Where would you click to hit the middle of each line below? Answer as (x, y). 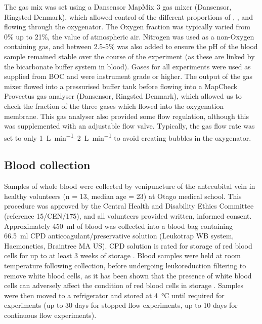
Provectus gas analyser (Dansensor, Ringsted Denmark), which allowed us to (123, 96)
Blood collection (47, 165)
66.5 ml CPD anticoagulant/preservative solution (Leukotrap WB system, (119, 236)
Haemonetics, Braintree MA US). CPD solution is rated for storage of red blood (128, 245)
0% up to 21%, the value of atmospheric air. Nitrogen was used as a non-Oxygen (129, 36)
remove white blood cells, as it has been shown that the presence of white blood (128, 275)
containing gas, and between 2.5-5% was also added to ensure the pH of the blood (131, 46)
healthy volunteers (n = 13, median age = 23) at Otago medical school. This (123, 196)
